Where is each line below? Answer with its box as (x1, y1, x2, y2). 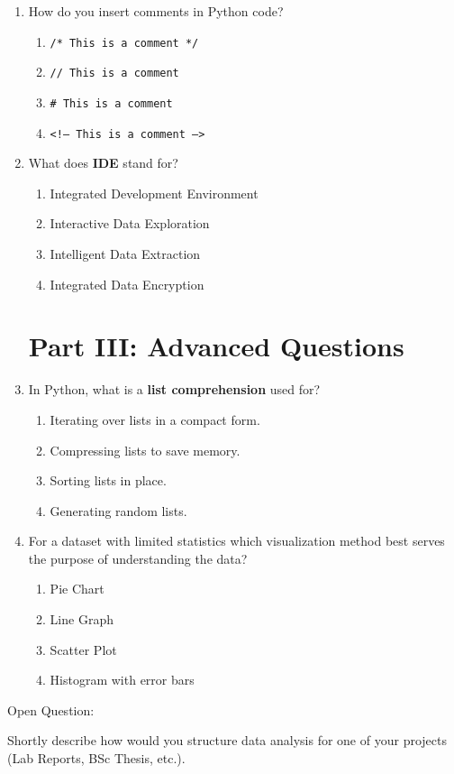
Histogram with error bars (50, 670, 195, 689)
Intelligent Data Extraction (50, 244, 201, 263)
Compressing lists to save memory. (50, 440, 241, 459)
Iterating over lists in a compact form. (50, 410, 260, 428)
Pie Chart (50, 579, 104, 598)
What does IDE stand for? (28, 153, 178, 172)
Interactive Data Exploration (50, 214, 210, 233)
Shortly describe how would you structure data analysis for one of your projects (7, 731, 447, 750)
